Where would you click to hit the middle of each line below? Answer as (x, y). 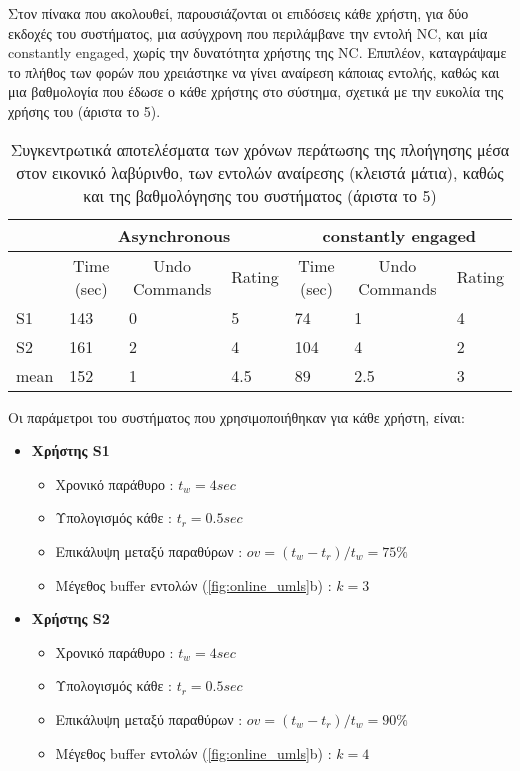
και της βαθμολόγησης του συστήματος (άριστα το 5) (260, 195)
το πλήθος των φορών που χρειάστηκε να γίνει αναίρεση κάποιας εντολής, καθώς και (254, 71)
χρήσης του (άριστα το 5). (84, 110)
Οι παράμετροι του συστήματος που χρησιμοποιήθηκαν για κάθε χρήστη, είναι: (236, 416)
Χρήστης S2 (70, 618)
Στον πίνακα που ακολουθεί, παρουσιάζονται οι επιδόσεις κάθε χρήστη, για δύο (238, 13)
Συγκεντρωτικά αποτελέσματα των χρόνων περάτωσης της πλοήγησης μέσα (260, 149)
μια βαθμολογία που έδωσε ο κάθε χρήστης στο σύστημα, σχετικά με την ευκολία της (256, 91)
